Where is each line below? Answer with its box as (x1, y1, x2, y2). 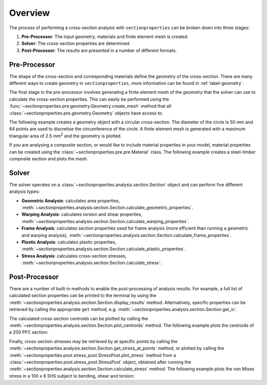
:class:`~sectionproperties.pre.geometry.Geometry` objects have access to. (9, 110, 163, 116)
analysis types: (9, 189, 40, 194)
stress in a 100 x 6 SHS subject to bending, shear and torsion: (9, 373, 135, 379)
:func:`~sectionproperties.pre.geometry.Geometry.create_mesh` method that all (9, 103, 172, 109)
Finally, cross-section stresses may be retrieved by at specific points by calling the (9, 338, 178, 344)
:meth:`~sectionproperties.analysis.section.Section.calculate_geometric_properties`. (21, 205, 193, 210)
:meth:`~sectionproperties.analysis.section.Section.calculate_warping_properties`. (21, 218, 189, 224)
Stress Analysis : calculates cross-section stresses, (21, 253, 127, 259)
